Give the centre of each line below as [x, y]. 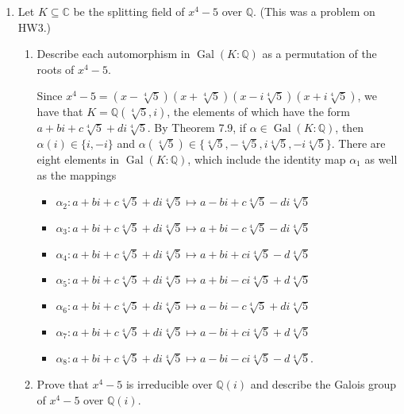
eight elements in [78, 159]
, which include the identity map [267, 159]
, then [350, 128]
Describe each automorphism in [114, 54]
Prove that [63, 384]
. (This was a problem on [314, 11]
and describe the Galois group [323, 384]
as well [381, 159]
